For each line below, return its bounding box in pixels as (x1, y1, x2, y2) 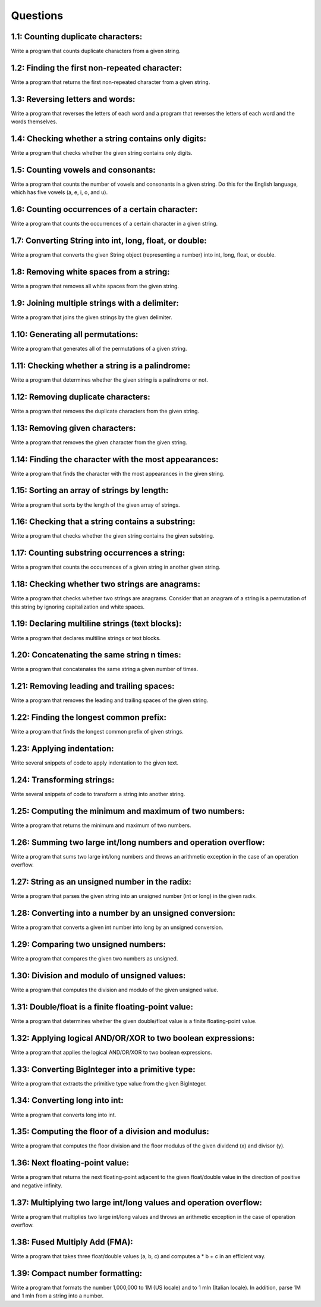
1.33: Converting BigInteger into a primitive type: (11, 1064, 196, 1074)
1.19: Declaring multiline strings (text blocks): (11, 619, 182, 629)
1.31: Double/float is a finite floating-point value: (11, 1002, 193, 1012)
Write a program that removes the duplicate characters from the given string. (11, 407, 199, 414)
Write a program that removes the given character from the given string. (11, 438, 187, 446)
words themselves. (11, 118, 58, 125)
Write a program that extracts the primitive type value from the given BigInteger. (11, 1080, 207, 1087)
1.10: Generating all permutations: (11, 329, 139, 339)
